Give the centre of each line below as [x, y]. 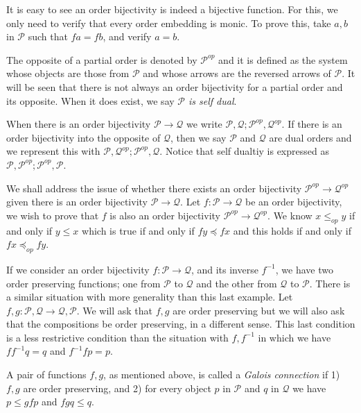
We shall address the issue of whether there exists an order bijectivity [154, 188]
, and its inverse [224, 269]
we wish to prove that [53, 215]
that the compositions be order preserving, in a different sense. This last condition [181, 324]
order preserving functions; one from [83, 283]
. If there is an [312, 124]
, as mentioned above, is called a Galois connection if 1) [222, 374]
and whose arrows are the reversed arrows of [237, 73]
